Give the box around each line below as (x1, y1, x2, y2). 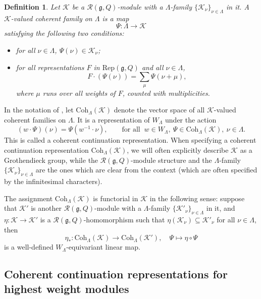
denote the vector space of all (114, 104, 205, 115)
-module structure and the (131, 154, 212, 165)
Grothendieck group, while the (4, 154, 98, 165)
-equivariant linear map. (66, 242, 140, 252)
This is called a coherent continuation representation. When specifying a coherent (4, 135, 256, 145)
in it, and (206, 203, 235, 213)
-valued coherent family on (11, 13, 92, 23)
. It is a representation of (73, 114, 150, 125)
